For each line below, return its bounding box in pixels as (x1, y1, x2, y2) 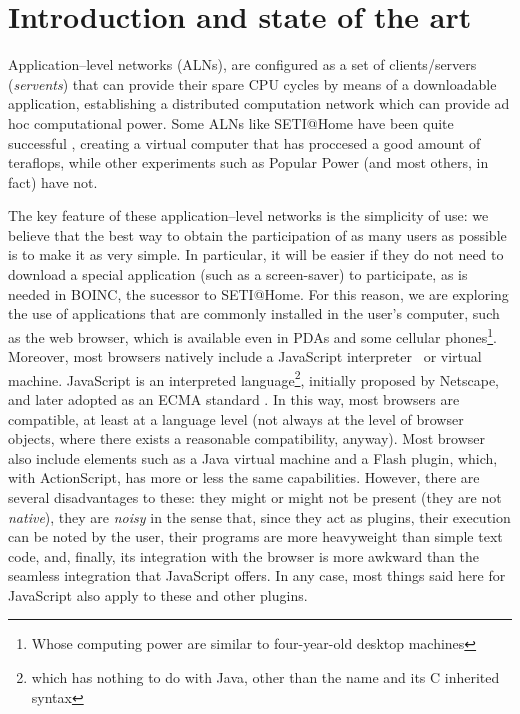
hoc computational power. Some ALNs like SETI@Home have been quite (8, 112, 454, 133)
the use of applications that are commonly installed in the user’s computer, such (8, 303, 500, 324)
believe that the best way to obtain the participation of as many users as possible (8, 224, 507, 245)
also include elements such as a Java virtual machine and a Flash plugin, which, (8, 447, 498, 468)
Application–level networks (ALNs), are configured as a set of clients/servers (8, 54, 477, 75)
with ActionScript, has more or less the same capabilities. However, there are (8, 467, 480, 488)
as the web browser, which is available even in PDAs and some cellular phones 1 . (8, 323, 497, 347)
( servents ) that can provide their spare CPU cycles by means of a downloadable (8, 73, 497, 94)
